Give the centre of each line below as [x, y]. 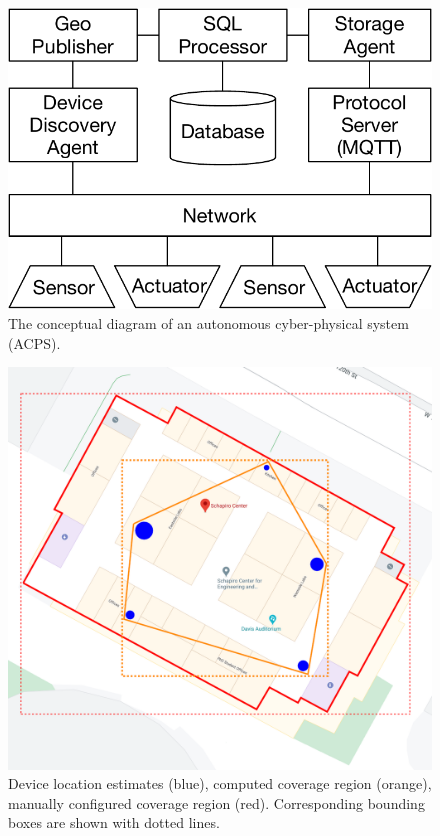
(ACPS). [34, 342]
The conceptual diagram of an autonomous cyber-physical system [208, 322]
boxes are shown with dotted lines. [114, 822]
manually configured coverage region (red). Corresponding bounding [216, 802]
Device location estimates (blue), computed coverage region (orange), [220, 783]
